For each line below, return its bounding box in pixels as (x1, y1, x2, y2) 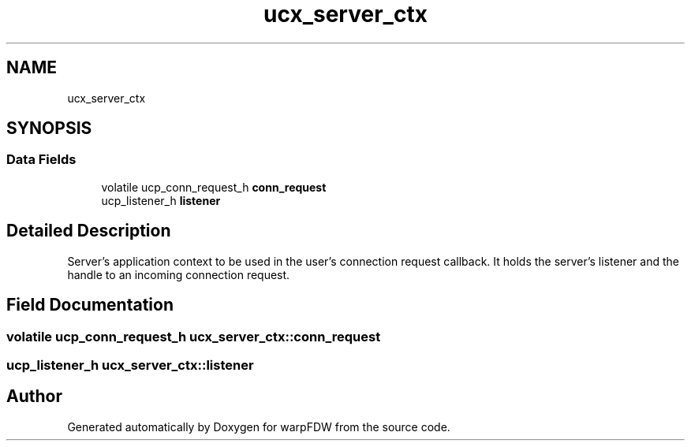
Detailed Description (6, 221, 171, 241)
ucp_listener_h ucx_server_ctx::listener (6, 356, 254, 373)
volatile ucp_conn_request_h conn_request (101, 180, 327, 194)
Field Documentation (6, 295, 174, 315)
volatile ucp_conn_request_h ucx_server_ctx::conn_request (6, 328, 381, 345)
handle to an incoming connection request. (67, 267, 290, 281)
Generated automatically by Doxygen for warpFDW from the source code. (67, 419, 450, 434)
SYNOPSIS (6, 118, 92, 139)
